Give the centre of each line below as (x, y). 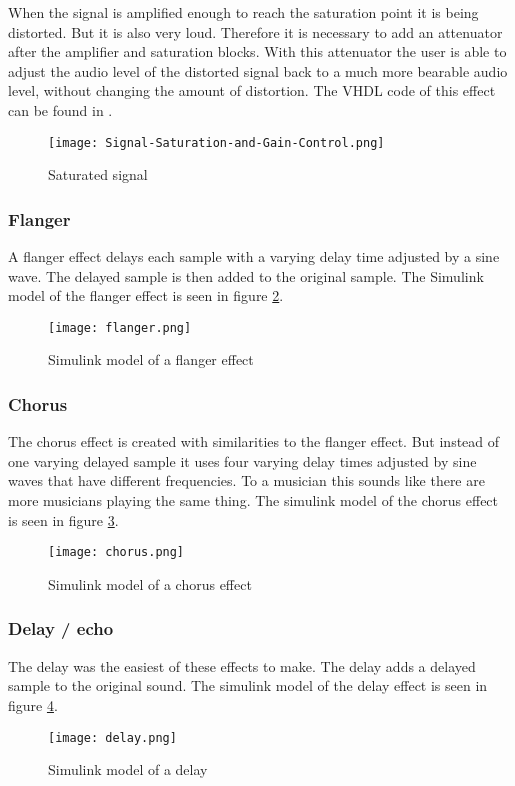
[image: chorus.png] (116, 552)
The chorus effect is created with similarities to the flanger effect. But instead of (254, 441)
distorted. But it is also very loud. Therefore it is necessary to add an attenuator (255, 31)
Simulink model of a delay (128, 769)
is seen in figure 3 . (63, 519)
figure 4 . (33, 704)
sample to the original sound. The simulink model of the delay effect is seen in (248, 685)
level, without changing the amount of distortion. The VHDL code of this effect (252, 90)
